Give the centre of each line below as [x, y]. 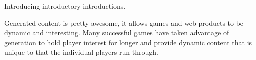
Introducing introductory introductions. [65, 6]
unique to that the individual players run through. [81, 52]
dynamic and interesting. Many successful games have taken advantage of [117, 32]
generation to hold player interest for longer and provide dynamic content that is [128, 42]
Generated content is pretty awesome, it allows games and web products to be [124, 23]
